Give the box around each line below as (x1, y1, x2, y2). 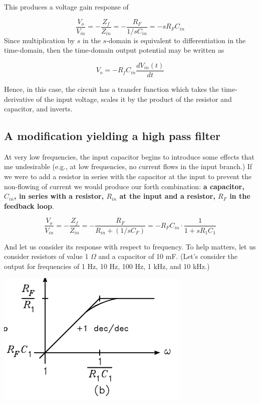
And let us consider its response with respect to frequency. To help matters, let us (4, 241, 256, 251)
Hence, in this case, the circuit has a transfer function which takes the (4, 83, 219, 94)
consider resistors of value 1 (4, 251, 89, 261)
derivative (4, 93, 34, 104)
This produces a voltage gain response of (4, 2, 129, 12)
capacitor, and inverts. (4, 103, 73, 114)
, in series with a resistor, (14, 191, 104, 201)
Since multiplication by (4, 35, 75, 45)
